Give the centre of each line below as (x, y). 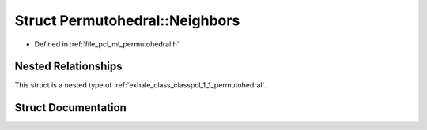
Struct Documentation (70, 108)
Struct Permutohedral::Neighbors (127, 20)
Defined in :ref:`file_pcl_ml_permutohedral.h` (107, 44)
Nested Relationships (68, 67)
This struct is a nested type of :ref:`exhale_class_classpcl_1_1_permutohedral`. (141, 85)
